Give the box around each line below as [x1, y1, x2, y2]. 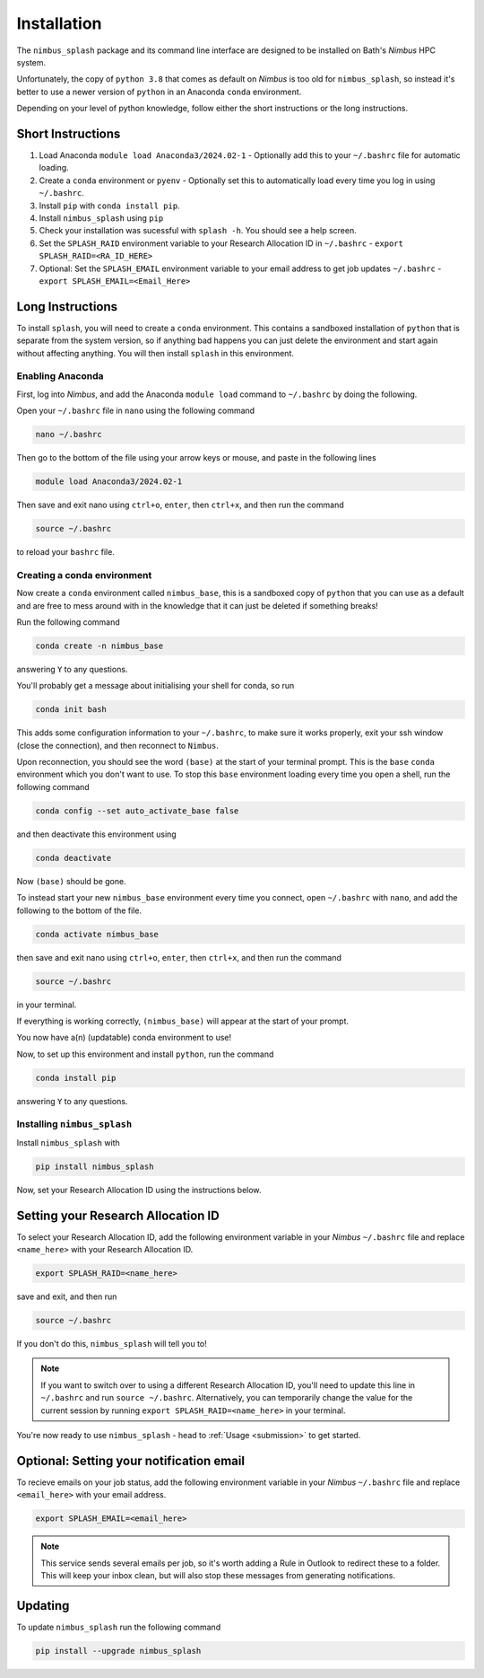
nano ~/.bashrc [35, 429, 102, 440]
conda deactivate [35, 853, 112, 863]
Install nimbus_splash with [16, 1137, 120, 1148]
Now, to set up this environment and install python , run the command [16, 1049, 274, 1059]
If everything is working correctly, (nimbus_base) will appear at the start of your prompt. [16, 1015, 350, 1026]
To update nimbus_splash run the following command [16, 1621, 221, 1632]
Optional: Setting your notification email [16, 1453, 246, 1468]
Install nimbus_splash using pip [39, 212, 164, 224]
